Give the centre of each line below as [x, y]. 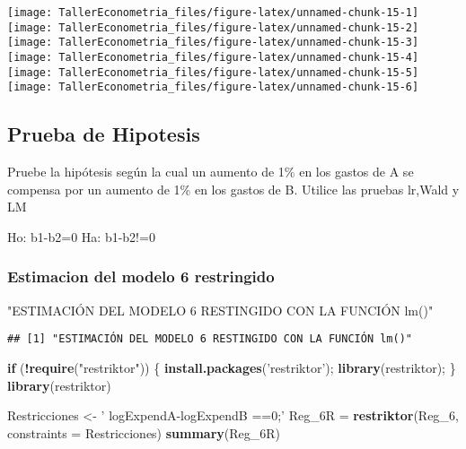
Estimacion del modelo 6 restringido [141, 276]
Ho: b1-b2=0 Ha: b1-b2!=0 [81, 236]
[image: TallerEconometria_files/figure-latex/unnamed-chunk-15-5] [213, 72]
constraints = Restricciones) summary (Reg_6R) [144, 432]
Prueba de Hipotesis [104, 134]
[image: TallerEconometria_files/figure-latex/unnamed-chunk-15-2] [213, 27]
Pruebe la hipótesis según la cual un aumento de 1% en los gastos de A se [211, 172]
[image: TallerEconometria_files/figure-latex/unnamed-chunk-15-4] [213, 57]
